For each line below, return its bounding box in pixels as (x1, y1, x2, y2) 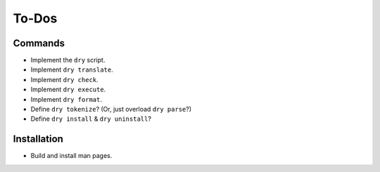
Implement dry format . (30, 95, 102, 103)
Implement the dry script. (30, 56, 106, 65)
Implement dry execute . (30, 85, 106, 94)
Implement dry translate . (30, 65, 113, 74)
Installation (13, 133, 63, 145)
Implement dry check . (30, 75, 99, 84)
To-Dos (13, 11, 58, 26)
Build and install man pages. (30, 152, 113, 160)
